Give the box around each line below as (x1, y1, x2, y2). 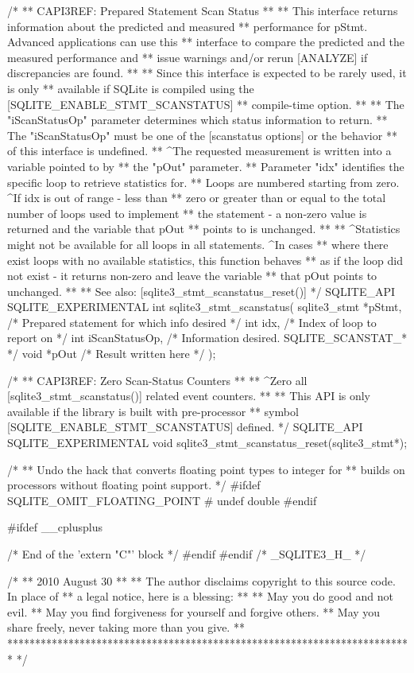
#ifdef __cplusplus (7, 519, 103, 535)
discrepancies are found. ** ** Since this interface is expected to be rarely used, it (7, 64, 407, 81)
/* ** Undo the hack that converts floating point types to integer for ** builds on (7, 461, 405, 477)
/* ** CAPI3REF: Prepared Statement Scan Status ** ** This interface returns (7, 2, 398, 18)
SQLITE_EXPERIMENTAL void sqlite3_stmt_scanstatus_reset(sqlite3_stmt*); (7, 434, 408, 451)
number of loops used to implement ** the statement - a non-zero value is (7, 204, 367, 221)
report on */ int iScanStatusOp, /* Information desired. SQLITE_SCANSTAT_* (7, 329, 408, 346)
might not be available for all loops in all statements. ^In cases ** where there (7, 235, 389, 252)
